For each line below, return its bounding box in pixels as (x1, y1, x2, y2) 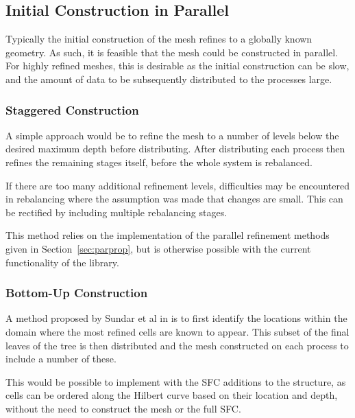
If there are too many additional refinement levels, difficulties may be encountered (5, 178, 350, 192)
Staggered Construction (5, 101, 139, 118)
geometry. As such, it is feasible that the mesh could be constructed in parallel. (5, 45, 339, 59)
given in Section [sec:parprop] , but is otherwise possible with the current (5, 241, 311, 255)
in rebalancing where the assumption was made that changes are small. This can (5, 191, 343, 206)
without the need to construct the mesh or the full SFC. (5, 401, 241, 415)
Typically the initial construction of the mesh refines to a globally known (5, 32, 313, 46)
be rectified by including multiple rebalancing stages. (5, 205, 228, 219)
